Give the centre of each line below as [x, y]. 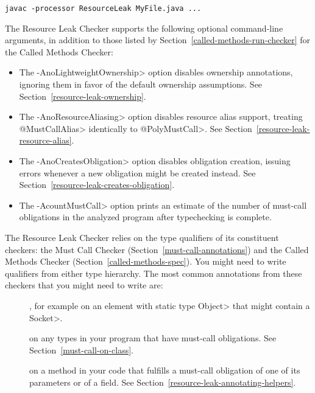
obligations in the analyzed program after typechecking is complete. [145, 217]
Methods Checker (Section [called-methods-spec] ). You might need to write [146, 261]
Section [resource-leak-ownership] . [83, 96]
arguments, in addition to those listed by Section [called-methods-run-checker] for [157, 40]
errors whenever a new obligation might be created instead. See [137, 172]
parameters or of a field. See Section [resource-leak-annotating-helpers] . [163, 382]
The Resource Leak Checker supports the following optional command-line [144, 28]
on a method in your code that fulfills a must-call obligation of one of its [165, 370]
